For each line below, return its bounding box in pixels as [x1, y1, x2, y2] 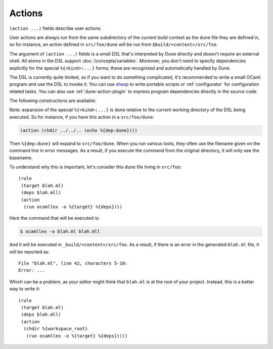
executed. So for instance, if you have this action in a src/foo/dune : [9, 114, 154, 120]
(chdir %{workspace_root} [23, 326, 88, 332]
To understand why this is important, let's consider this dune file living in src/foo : [9, 164, 182, 170]
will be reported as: [9, 248, 50, 255]
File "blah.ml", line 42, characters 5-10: [18, 261, 128, 266]
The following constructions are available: [9, 97, 97, 104]
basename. [9, 155, 33, 161]
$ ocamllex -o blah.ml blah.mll [20, 229, 101, 234]
